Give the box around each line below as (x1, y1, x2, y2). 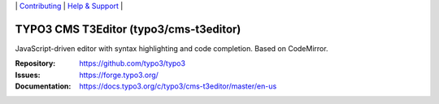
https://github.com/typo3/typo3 (79, 58, 186, 68)
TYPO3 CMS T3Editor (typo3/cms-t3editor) (15, 22, 241, 36)
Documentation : (15, 81, 72, 91)
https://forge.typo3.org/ (79, 70, 159, 80)
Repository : (15, 58, 56, 68)
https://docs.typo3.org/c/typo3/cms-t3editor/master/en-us (79, 81, 277, 91)
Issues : (15, 70, 41, 80)
